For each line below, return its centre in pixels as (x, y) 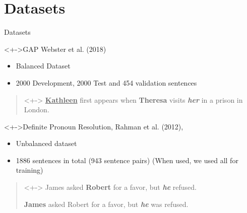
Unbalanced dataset (46, 143)
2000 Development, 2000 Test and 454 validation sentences (106, 82)
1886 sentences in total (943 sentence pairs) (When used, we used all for (127, 160)
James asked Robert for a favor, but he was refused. (106, 204)
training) (29, 170)
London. (37, 110)
